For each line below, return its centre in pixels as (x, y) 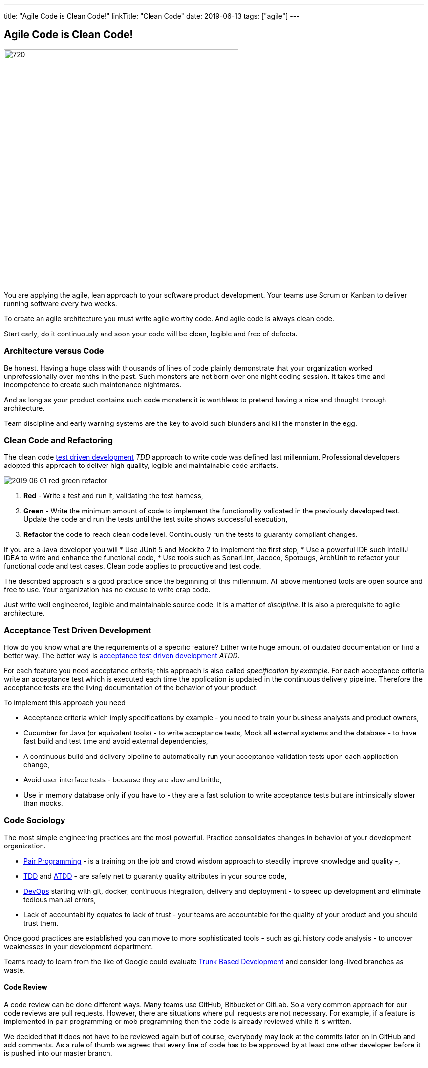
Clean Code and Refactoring (59, 440)
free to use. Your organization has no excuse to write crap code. (107, 590)
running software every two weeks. (61, 303)
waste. (15, 970)
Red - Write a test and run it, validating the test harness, (113, 496)
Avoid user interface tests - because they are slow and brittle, (123, 780)
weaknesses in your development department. (79, 946)
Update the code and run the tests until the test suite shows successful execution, (156, 519)
